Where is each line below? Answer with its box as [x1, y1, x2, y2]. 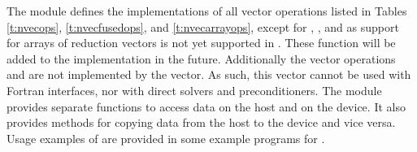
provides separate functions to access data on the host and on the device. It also [7, 98, 406, 115]
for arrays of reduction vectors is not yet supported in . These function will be [7, 34, 396, 51]
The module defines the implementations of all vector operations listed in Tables [7, 2, 407, 19]
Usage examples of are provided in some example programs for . [7, 129, 325, 146]
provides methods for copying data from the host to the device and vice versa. [7, 114, 396, 131]
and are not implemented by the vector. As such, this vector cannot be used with [7, 66, 411, 83]
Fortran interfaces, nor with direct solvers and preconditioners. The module [7, 81, 382, 98]
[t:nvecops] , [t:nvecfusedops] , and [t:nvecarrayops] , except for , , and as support [7, 18, 399, 35]
